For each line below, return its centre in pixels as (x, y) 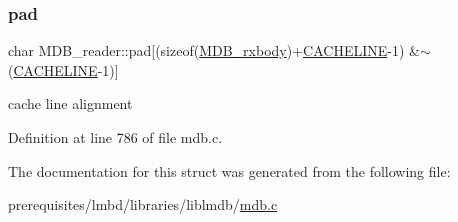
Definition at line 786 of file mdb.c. (115, 137)
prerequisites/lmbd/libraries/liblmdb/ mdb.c (143, 204)
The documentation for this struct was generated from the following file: (229, 170)
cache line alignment (70, 103)
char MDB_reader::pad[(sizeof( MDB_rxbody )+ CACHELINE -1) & (214, 50)
